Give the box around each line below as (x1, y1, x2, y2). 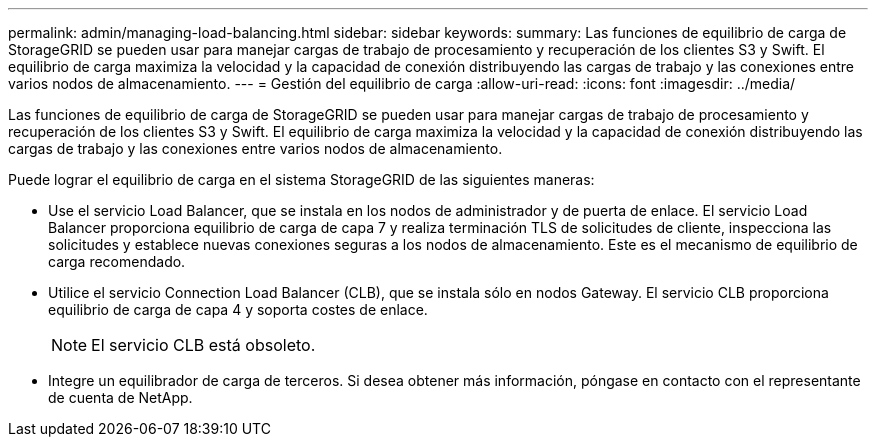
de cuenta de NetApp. (48, 389, 193, 406)
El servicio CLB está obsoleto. (91, 335, 316, 355)
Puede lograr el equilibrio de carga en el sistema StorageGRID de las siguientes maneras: (8, 171, 595, 188)
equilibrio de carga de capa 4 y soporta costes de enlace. (48, 301, 428, 318)
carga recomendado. (48, 253, 186, 270)
